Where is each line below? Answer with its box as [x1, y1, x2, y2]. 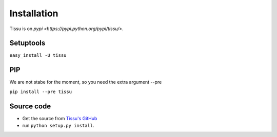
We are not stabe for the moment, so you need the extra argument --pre [9, 79, 162, 85]
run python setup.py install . [22, 123, 94, 129]
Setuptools [9, 39, 46, 48]
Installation [9, 8, 58, 19]
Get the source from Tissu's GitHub [22, 115, 97, 121]
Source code [9, 102, 51, 110]
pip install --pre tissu [9, 88, 72, 95]
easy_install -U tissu [9, 53, 67, 58]
